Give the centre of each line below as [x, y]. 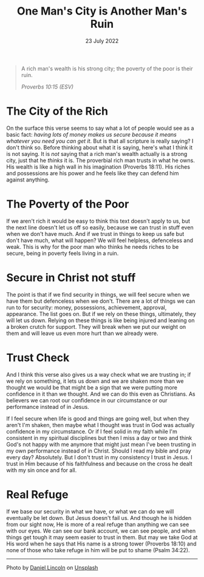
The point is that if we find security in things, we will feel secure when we [98, 294]
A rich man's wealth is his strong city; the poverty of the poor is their [107, 69]
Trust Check [38, 358]
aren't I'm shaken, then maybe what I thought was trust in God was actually [100, 425]
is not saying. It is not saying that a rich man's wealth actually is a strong [97, 154]
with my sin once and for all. [42, 470]
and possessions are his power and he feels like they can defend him [93, 173]
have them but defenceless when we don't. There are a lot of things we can [101, 301]
